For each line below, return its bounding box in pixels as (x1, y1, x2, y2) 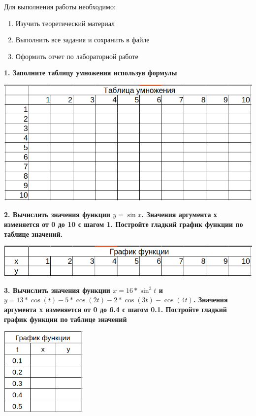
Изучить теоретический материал (15, 18, 115, 28)
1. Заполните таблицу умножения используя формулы (4, 67, 177, 78)
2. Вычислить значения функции (4, 209, 110, 220)
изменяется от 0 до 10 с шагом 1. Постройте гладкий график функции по (4, 219, 243, 229)
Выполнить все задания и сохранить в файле (15, 34, 150, 45)
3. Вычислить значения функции (4, 285, 110, 295)
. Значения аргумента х (141, 209, 217, 220)
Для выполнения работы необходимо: (4, 1, 116, 11)
